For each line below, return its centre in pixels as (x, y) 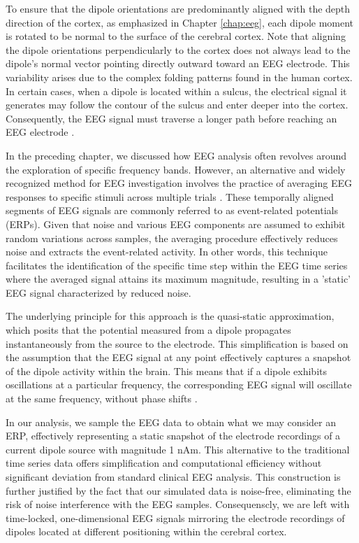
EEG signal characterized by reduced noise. (98, 292)
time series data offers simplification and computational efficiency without (164, 463)
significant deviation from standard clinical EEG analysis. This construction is (173, 477)
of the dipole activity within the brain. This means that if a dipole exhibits (166, 371)
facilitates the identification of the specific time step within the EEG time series (177, 265)
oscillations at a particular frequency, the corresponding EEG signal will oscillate (179, 385)
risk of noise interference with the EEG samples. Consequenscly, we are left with (178, 504)
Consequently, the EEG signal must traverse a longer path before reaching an (171, 118)
